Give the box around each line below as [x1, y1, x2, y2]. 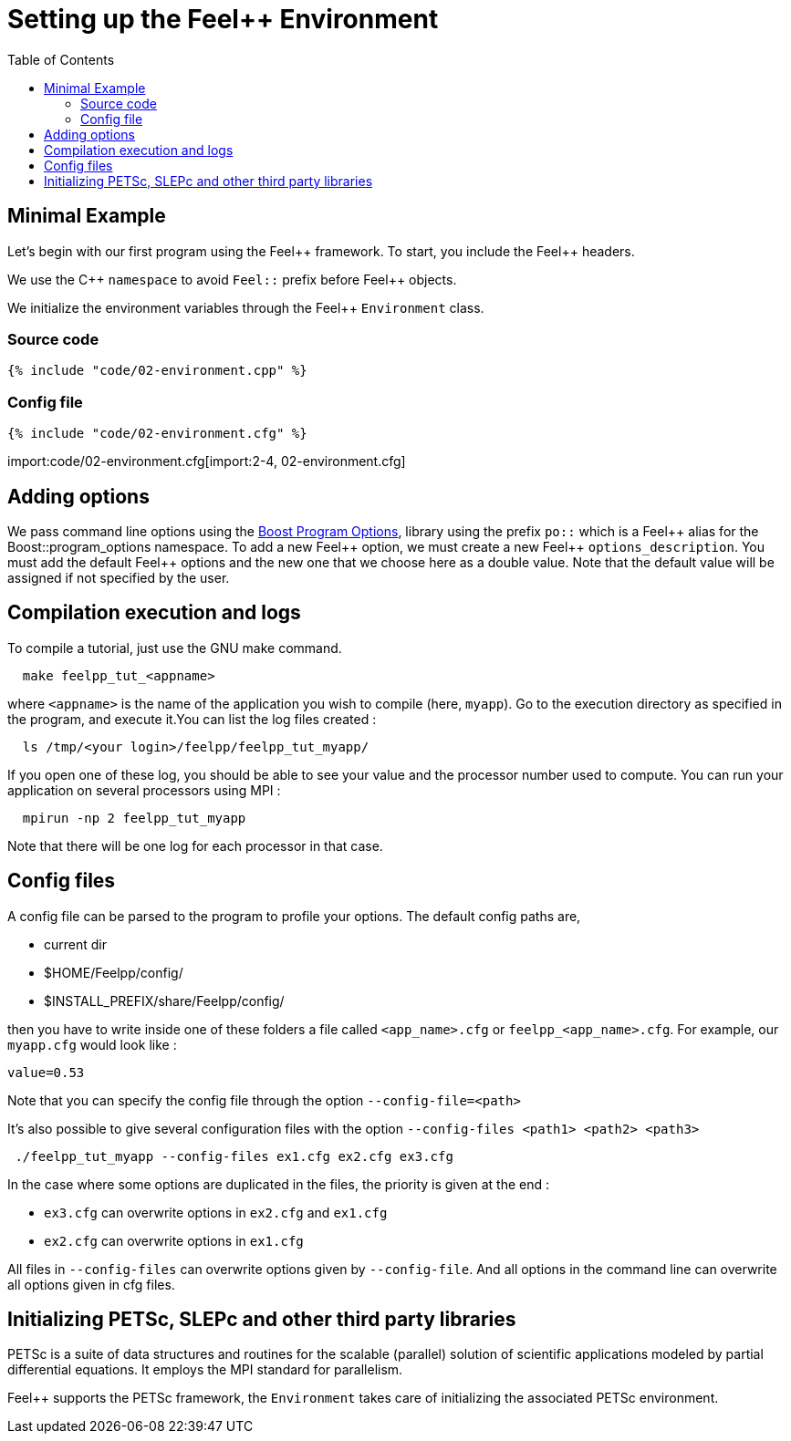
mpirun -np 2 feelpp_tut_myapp [22, 810, 246, 825]
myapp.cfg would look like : [7, 1036, 177, 1052]
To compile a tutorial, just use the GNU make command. [7, 639, 342, 656]
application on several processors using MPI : [7, 782, 281, 798]
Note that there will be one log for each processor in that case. [7, 837, 383, 854]
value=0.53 [7, 1064, 85, 1080]
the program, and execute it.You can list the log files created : [7, 710, 377, 727]
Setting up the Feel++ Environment [7, 4, 439, 35]
